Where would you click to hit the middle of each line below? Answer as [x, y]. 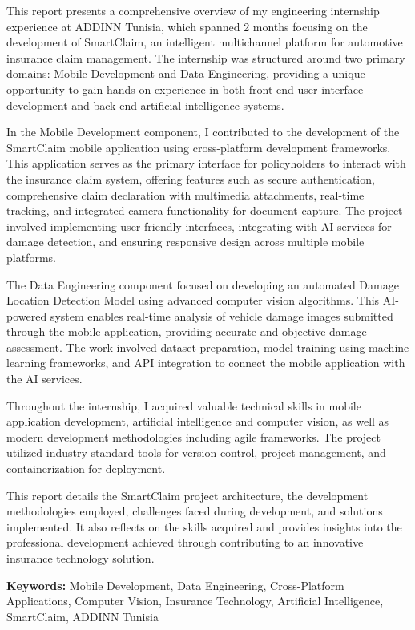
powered [27, 315]
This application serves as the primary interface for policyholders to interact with [206, 163]
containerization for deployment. [86, 468]
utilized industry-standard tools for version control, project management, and [196, 452]
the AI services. [44, 379]
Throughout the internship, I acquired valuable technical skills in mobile [184, 405]
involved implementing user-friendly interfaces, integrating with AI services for [199, 226]
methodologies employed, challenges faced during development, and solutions [195, 511]
